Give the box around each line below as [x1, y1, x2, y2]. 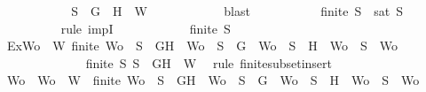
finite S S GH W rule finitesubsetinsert [85, 53, 333, 72]
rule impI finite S [60, 19, 231, 37]
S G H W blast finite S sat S [71, 2, 403, 19]
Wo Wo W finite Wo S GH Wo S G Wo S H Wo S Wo [6, 71, 420, 89]
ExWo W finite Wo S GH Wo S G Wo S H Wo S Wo [6, 36, 398, 55]
